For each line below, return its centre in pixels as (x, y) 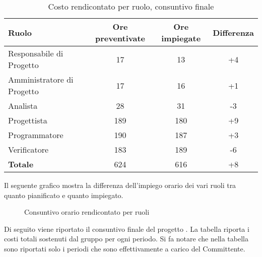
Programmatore (36, 135)
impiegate (181, 38)
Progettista (28, 120)
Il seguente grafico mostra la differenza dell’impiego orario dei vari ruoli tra (120, 185)
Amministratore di (41, 79)
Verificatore (28, 149)
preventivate (120, 38)
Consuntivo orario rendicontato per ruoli (87, 212)
